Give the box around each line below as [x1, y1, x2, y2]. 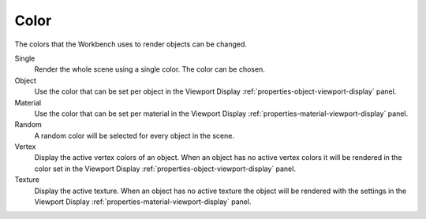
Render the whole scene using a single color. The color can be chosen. [34, 65, 266, 74]
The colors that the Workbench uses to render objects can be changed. [14, 39, 248, 49]
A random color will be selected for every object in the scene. [34, 131, 234, 140]
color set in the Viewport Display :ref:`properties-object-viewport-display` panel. [34, 164, 296, 173]
